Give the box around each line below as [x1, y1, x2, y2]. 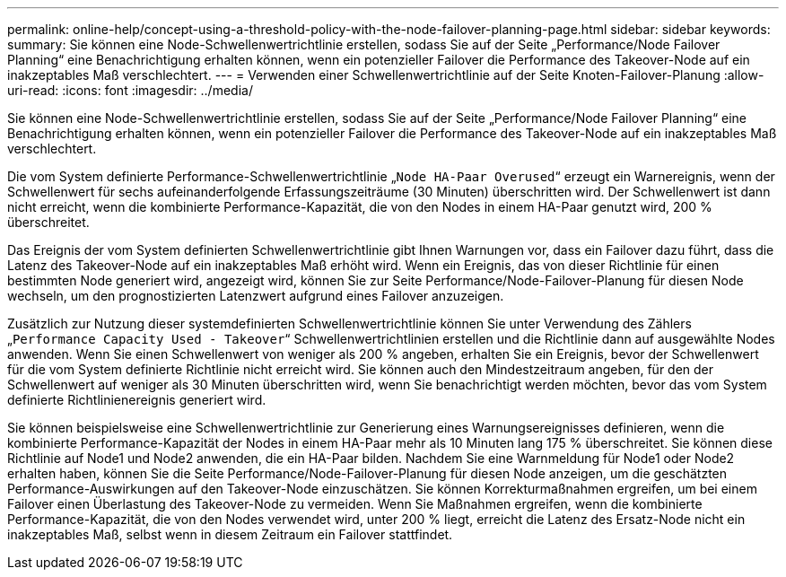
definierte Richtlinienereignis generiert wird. [7, 392, 266, 407]
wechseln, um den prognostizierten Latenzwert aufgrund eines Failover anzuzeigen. [7, 288, 504, 303]
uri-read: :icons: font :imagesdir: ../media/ [7, 83, 253, 98]
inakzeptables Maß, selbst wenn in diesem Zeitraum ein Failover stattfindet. [7, 527, 453, 542]
